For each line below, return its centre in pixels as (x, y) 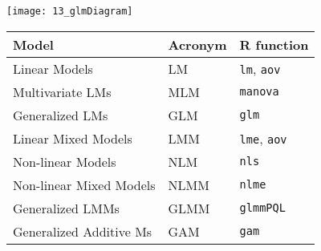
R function (274, 44)
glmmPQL (262, 208)
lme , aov (263, 138)
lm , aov (260, 68)
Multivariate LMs (62, 91)
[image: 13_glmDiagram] (70, 11)
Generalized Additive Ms (83, 231)
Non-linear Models (65, 161)
